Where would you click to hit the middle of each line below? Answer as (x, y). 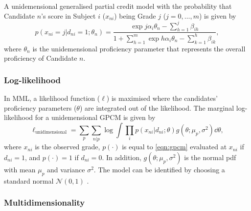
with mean (20, 169)
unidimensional (51, 132)
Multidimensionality (45, 202)
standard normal (29, 180)
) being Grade (135, 15)
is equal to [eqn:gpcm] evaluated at (174, 147)
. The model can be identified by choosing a (159, 169)
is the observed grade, (68, 147)
